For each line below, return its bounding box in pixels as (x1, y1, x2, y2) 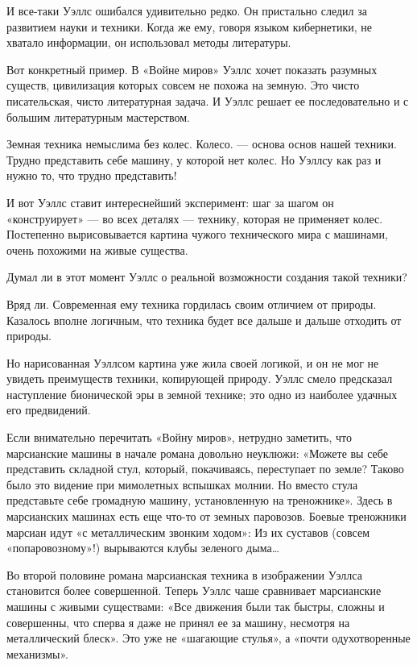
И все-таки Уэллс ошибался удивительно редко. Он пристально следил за (6, 2, 367, 19)
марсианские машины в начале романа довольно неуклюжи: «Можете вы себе (6, 444, 388, 461)
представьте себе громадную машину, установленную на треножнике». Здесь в (6, 492, 393, 509)
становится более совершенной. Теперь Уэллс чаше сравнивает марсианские (6, 582, 382, 599)
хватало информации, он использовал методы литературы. (6, 34, 291, 51)
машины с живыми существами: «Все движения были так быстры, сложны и (6, 598, 385, 614)
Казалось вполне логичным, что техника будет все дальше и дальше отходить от (6, 311, 402, 328)
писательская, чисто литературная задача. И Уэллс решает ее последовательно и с (6, 92, 409, 109)
